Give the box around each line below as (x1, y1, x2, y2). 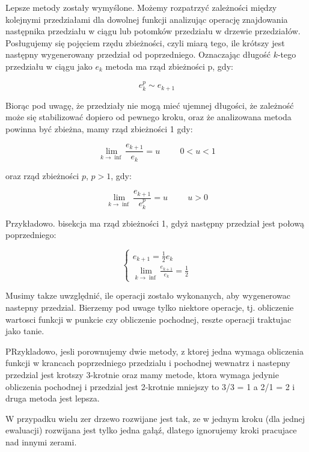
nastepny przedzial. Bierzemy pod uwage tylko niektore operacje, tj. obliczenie (5, 301, 294, 313)
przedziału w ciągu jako (5, 60, 93, 72)
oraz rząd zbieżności (5, 169, 79, 182)
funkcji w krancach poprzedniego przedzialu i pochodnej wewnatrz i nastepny (5, 356, 290, 369)
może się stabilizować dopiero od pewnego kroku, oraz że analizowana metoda (5, 111, 292, 123)
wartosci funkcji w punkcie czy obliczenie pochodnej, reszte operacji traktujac (5, 313, 292, 325)
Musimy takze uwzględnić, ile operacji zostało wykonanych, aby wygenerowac (5, 289, 290, 302)
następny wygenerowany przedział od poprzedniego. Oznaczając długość (5, 48, 271, 61)
